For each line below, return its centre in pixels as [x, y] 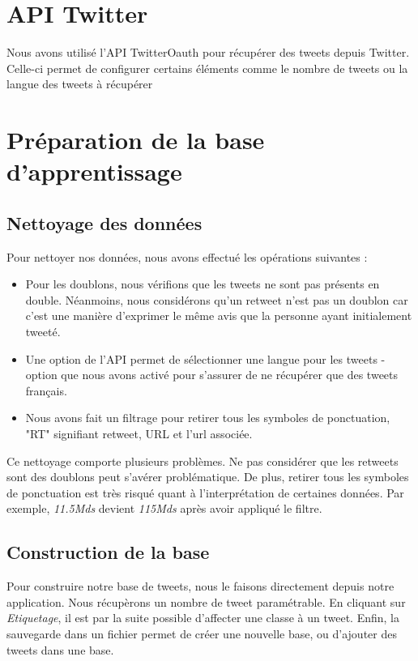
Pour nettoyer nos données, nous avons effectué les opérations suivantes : [187, 256]
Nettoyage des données [104, 222]
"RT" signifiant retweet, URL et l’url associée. [139, 434]
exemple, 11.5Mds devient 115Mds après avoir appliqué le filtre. [164, 508]
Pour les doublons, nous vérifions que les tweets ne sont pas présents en [203, 284]
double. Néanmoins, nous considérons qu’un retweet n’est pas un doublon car [217, 299]
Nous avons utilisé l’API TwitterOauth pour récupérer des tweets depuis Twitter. [208, 52]
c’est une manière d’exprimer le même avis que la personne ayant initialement [219, 316]
